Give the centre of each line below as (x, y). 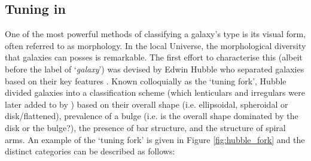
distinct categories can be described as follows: (90, 151)
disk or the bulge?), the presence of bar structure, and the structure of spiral (145, 127)
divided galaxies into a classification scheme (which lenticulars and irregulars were (155, 92)
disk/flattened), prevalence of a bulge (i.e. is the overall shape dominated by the (152, 116)
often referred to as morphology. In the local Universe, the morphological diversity (155, 45)
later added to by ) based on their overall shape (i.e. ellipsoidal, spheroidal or (147, 104)
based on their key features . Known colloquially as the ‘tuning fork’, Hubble (146, 80)
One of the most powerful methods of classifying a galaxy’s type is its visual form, (155, 34)
